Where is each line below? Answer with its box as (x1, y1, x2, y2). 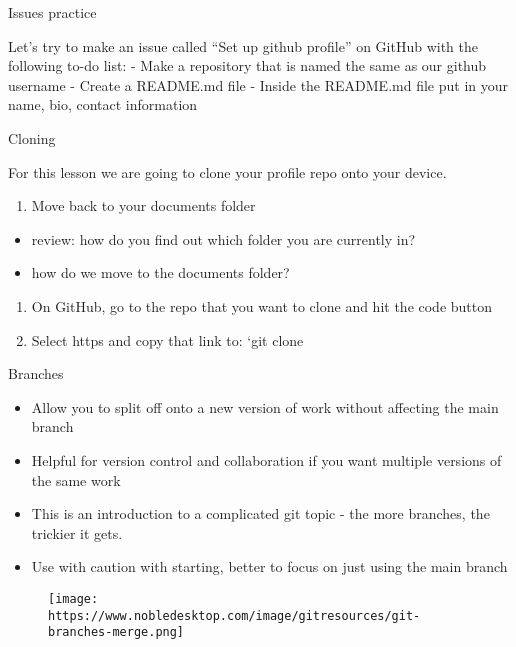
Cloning (8, 127, 56, 148)
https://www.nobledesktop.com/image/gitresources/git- (48, 608, 421, 623)
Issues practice (8, 2, 97, 22)
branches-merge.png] (48, 625, 185, 640)
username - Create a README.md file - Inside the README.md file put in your (8, 74, 508, 95)
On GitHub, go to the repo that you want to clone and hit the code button (31, 295, 493, 316)
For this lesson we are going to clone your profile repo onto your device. (8, 161, 447, 182)
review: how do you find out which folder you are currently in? (31, 228, 416, 249)
